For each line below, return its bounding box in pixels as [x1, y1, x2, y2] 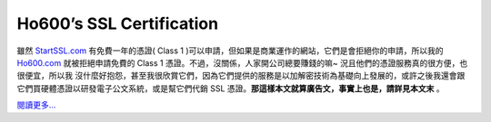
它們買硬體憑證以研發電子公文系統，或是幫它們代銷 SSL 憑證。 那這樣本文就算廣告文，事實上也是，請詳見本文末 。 [16, 82, 445, 94]
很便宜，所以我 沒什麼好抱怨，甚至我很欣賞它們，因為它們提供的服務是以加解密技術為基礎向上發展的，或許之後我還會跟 [16, 70, 466, 81]
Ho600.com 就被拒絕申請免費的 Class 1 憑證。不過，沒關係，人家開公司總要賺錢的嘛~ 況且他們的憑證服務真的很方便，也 [16, 57, 468, 68]
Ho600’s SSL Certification [16, 14, 218, 33]
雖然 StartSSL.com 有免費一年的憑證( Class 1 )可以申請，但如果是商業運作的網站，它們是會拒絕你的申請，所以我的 [16, 45, 444, 56]
